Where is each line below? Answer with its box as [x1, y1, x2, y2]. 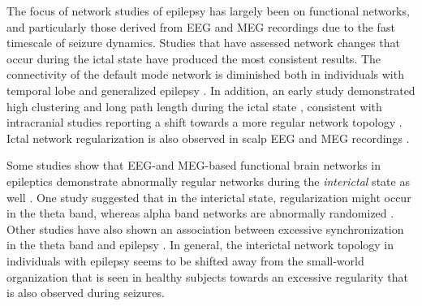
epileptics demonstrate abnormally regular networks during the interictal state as [6, 172, 410, 189]
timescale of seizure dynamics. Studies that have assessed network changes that [6, 34, 400, 51]
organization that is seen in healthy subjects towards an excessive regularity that [6, 268, 408, 285]
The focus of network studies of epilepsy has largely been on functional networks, [6, 2, 410, 19]
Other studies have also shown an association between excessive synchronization [6, 220, 404, 237]
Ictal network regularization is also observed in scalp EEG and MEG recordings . [6, 129, 410, 146]
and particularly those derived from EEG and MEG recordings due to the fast [6, 18, 395, 35]
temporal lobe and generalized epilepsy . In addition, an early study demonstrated [6, 81, 416, 98]
